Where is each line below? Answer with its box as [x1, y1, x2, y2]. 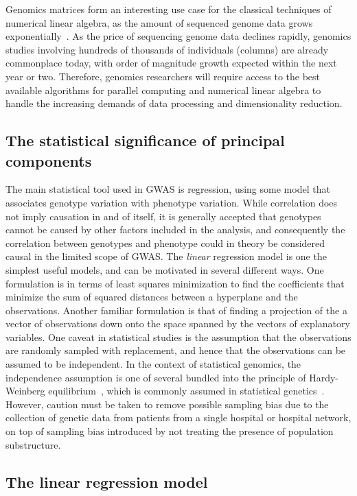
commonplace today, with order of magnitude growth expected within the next [5, 56, 337, 70]
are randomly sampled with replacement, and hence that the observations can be [5, 343, 346, 357]
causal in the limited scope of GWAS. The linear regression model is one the [5, 249, 327, 263]
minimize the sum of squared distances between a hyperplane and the [5, 290, 298, 304]
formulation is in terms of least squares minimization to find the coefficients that [5, 276, 345, 290]
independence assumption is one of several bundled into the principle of [5, 370, 306, 384]
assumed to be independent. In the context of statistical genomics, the [5, 357, 301, 371]
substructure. [5, 437, 61, 451]
